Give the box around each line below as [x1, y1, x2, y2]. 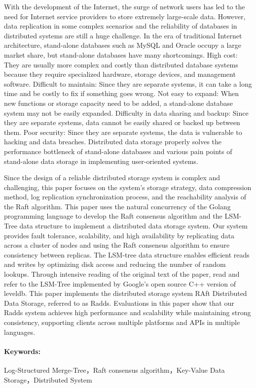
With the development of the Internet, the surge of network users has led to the [4, 1, 245, 11]
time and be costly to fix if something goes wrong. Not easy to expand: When [4, 88, 239, 98]
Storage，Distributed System [4, 374, 92, 385]
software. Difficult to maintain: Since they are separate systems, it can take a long [4, 78, 252, 89]
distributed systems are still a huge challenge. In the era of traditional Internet [4, 30, 242, 40]
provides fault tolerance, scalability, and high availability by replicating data [4, 230, 235, 240]
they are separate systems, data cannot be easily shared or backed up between [4, 117, 240, 128]
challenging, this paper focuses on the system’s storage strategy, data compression [4, 182, 252, 192]
